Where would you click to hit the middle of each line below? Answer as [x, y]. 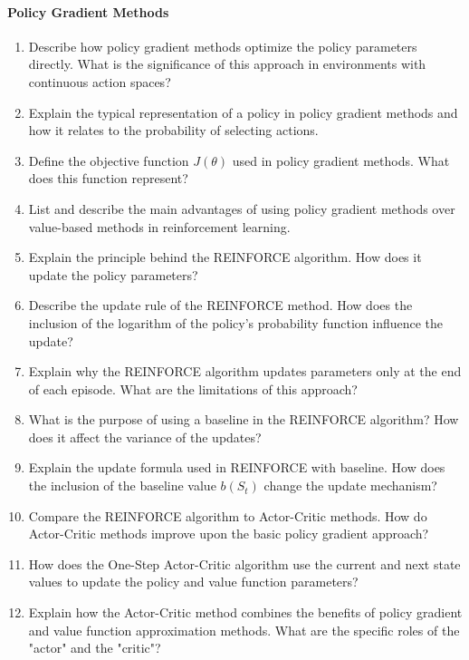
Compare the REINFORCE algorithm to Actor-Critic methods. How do [228, 515]
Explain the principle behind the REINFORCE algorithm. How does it [225, 257]
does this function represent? [108, 178]
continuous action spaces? [100, 81]
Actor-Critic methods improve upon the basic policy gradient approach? [229, 534]
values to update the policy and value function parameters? [193, 582]
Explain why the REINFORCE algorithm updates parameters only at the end [245, 371]
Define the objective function [109, 160]
